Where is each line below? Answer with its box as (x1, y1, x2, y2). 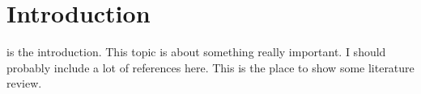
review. (6, 75, 42, 92)
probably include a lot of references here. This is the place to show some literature (6, 59, 415, 76)
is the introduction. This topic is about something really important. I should (6, 43, 386, 60)
